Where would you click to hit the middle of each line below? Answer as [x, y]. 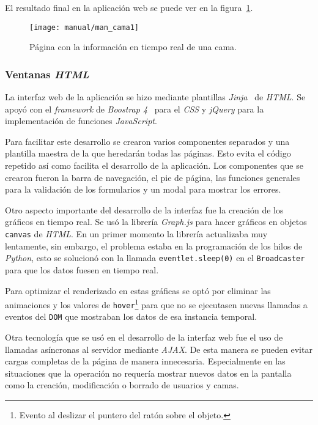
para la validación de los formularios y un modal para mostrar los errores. [143, 189]
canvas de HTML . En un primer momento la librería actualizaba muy [136, 234]
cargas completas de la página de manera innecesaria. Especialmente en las [145, 361]
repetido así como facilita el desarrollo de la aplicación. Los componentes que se [154, 165]
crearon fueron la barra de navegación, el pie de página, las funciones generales [153, 177]
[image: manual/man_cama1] [84, 27]
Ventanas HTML [47, 74]
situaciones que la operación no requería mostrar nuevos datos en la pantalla [148, 373]
